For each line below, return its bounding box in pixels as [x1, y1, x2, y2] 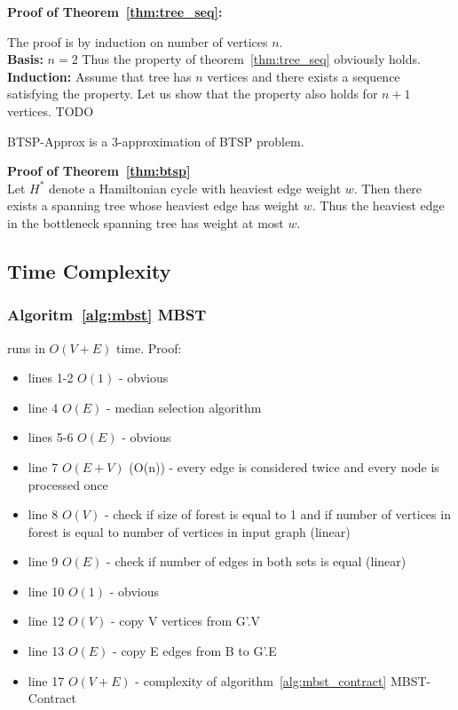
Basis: [7, 50, 43, 68]
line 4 [28, 398, 59, 416]
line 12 [28, 611, 65, 630]
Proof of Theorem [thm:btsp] [7, 162, 191, 180]
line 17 [28, 671, 65, 690]
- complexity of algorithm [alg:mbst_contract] [135, 671, 387, 690]
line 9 [28, 552, 59, 571]
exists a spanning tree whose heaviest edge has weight [7, 196, 300, 215]
